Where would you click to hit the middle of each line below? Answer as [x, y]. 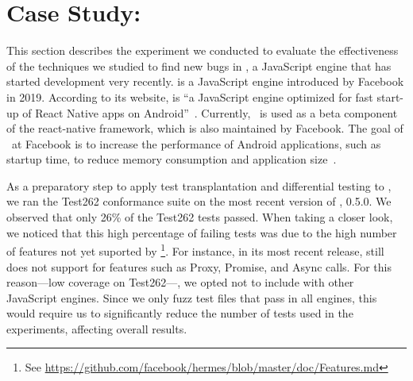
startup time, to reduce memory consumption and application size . [172, 159]
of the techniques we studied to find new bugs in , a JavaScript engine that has [199, 65]
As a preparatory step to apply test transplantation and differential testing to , [199, 185]
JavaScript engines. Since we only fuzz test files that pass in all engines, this [192, 297]
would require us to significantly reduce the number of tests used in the [180, 313]
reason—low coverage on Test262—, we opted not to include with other [180, 282]
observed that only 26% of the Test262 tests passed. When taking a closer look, [200, 217]
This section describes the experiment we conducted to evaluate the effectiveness [203, 50]
